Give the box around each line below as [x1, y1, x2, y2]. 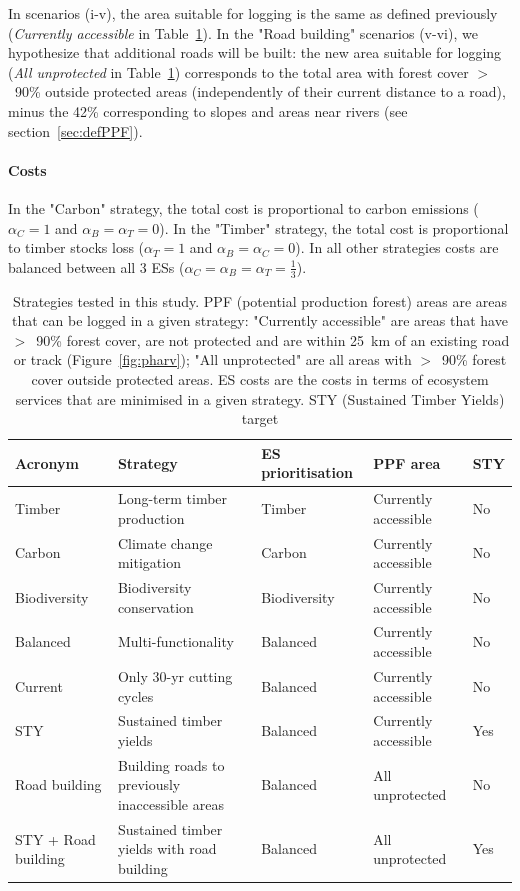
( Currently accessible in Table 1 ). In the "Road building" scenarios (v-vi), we [8, 22, 478, 43]
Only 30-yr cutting [117, 665, 233, 686]
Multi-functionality [117, 631, 234, 652]
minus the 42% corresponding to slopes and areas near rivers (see [8, 100, 408, 121]
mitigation [117, 552, 181, 573]
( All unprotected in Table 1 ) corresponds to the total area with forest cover [8, 61, 469, 82]
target [241, 408, 279, 429]
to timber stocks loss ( [8, 237, 145, 258]
